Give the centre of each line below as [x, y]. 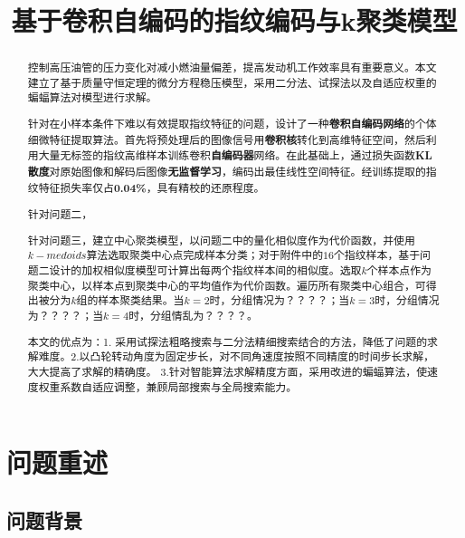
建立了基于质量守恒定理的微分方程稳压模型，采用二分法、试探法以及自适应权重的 [232, 82]
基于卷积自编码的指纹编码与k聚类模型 [234, 20]
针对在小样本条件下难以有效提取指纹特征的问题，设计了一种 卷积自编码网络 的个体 [232, 124]
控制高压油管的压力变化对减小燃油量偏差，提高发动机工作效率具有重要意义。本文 [232, 67]
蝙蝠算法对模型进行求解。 [92, 97]
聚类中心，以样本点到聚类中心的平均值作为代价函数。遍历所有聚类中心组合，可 [227, 285]
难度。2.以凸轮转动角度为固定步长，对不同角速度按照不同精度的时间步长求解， [237, 356]
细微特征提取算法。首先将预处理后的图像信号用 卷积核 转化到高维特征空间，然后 [227, 139]
